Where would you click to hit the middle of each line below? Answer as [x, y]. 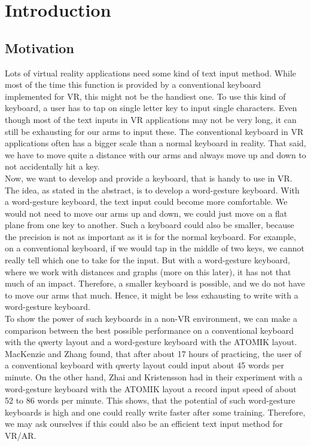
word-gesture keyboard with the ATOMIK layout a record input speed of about [151, 388]
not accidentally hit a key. [52, 166]
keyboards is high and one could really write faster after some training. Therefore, [155, 412]
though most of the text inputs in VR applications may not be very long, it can [151, 119]
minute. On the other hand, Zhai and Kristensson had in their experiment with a [154, 377]
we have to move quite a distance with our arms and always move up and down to [155, 154]
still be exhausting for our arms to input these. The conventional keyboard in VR [154, 131]
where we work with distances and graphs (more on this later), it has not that [148, 271]
